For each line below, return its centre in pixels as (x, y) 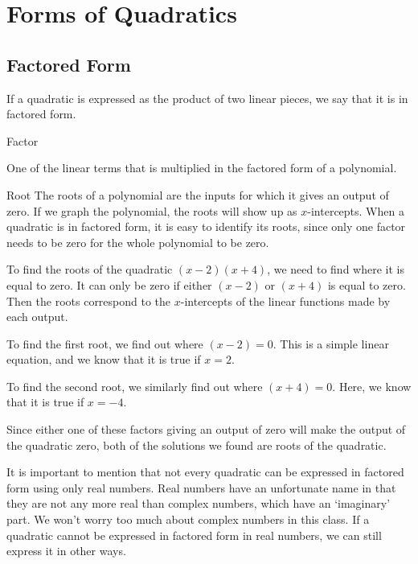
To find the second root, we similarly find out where (135, 386)
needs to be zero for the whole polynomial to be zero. (138, 242)
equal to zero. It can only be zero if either (109, 284)
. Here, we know (372, 386)
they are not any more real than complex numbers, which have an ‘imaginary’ (199, 503)
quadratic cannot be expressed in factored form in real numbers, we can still (194, 535)
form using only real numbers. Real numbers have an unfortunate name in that (201, 487)
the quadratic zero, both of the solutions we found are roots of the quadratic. (197, 445)
